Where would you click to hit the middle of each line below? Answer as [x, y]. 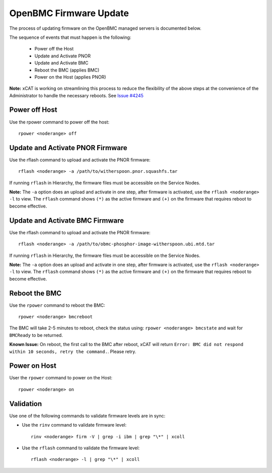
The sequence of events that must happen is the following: [70, 37]
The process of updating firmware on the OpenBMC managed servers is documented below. [105, 28]
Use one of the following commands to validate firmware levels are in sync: [87, 416]
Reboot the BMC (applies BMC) [67, 70]
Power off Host [33, 110]
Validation [26, 404]
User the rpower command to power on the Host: [61, 378]
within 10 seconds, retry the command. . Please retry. [73, 351]
